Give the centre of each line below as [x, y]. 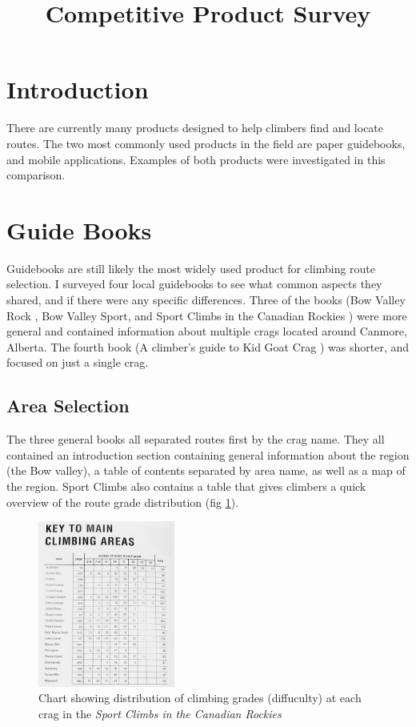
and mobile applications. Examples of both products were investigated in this [196, 159]
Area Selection [68, 406]
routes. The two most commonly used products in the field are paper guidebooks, [206, 143]
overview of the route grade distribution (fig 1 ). [122, 502]
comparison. [36, 175]
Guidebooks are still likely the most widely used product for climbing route [191, 268]
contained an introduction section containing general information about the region [208, 454]
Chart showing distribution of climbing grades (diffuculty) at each [200, 698]
